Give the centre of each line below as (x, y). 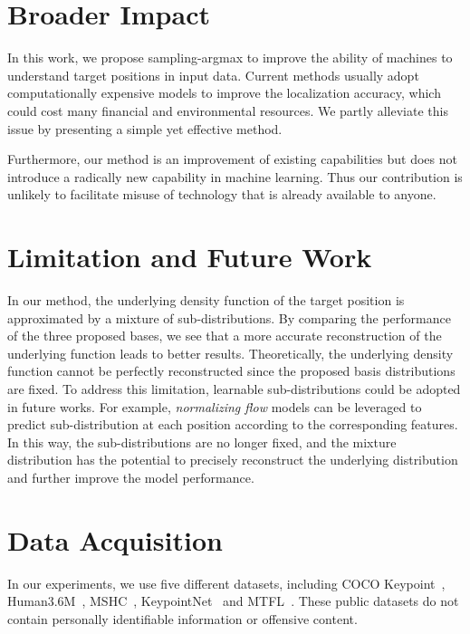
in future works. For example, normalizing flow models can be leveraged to (215, 406)
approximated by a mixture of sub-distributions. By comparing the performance (229, 317)
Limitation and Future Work (190, 257)
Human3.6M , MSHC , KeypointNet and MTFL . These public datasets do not (233, 601)
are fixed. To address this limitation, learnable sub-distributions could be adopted (234, 388)
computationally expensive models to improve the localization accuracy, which (224, 93)
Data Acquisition (115, 539)
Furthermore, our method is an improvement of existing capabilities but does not (232, 159)
